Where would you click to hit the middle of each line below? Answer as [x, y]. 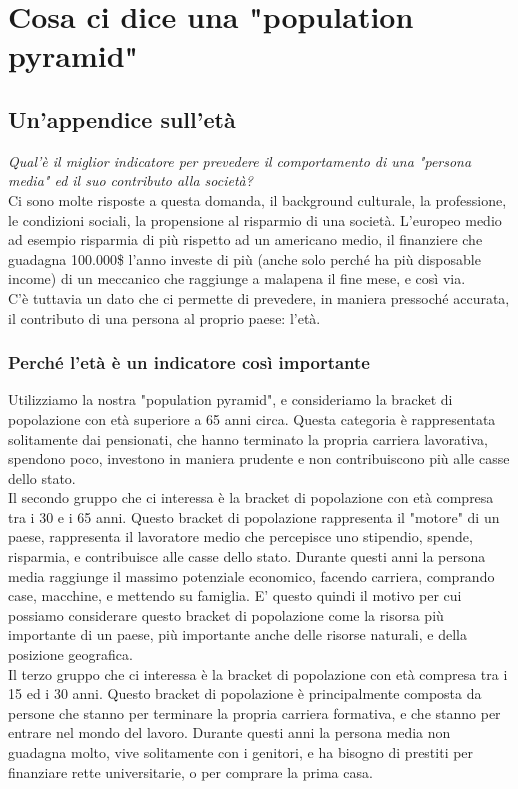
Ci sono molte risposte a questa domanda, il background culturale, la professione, [257, 199]
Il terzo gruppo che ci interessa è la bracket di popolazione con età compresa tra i [258, 673]
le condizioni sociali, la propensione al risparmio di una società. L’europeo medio [255, 219]
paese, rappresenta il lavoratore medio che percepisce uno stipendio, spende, [240, 536]
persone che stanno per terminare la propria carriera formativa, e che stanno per [254, 712]
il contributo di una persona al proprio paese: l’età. [164, 317]
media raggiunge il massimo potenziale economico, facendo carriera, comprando [251, 575]
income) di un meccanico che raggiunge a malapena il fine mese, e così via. [237, 278]
